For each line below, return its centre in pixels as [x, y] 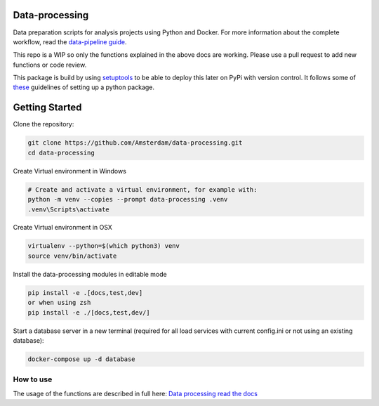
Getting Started [47, 108]
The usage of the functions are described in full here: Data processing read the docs [135, 393]
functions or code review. [50, 65]
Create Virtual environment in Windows [69, 171]
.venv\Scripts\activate [69, 209]
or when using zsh [59, 303]
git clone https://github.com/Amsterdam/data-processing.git [135, 143]
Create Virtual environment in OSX [62, 228]
